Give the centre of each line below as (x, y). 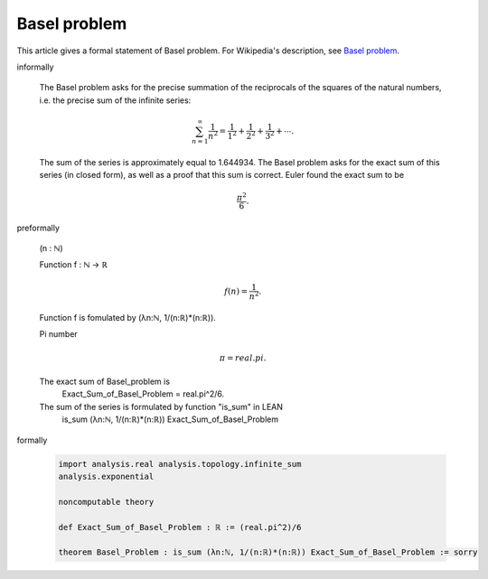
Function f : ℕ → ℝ (74, 265)
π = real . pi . (243, 358)
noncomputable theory (106, 502)
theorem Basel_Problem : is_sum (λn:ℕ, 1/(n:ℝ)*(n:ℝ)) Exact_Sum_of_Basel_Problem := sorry (268, 552)
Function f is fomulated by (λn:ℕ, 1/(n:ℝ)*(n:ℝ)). (128, 318)
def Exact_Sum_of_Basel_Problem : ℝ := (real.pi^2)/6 (180, 527)
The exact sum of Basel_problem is (105, 382)
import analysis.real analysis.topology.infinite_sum (180, 464)
